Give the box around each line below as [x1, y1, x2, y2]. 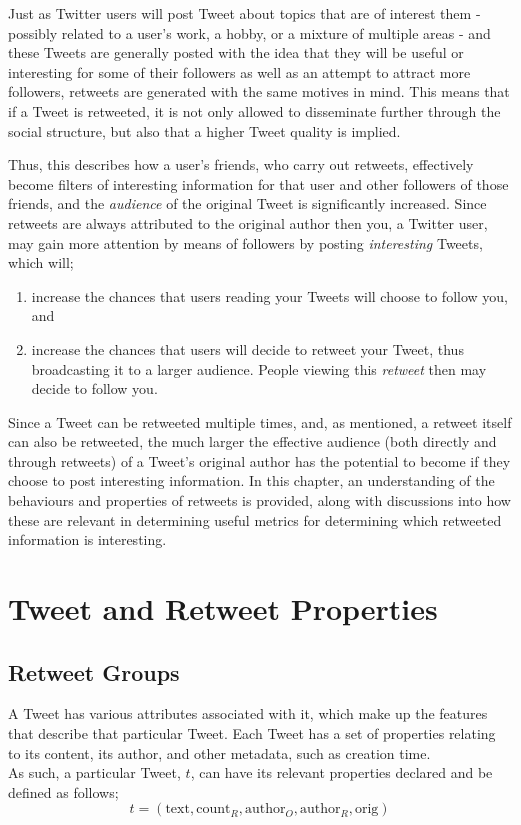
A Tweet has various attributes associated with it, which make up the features [8, 703, 488, 724]
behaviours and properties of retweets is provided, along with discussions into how [8, 490, 511, 511]
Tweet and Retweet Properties [8, 588, 438, 629]
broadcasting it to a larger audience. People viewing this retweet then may [31, 358, 487, 379]
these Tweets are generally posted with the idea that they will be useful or [8, 42, 464, 63]
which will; [8, 252, 74, 273]
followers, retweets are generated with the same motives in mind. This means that [8, 81, 510, 102]
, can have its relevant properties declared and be [190, 762, 493, 783]
